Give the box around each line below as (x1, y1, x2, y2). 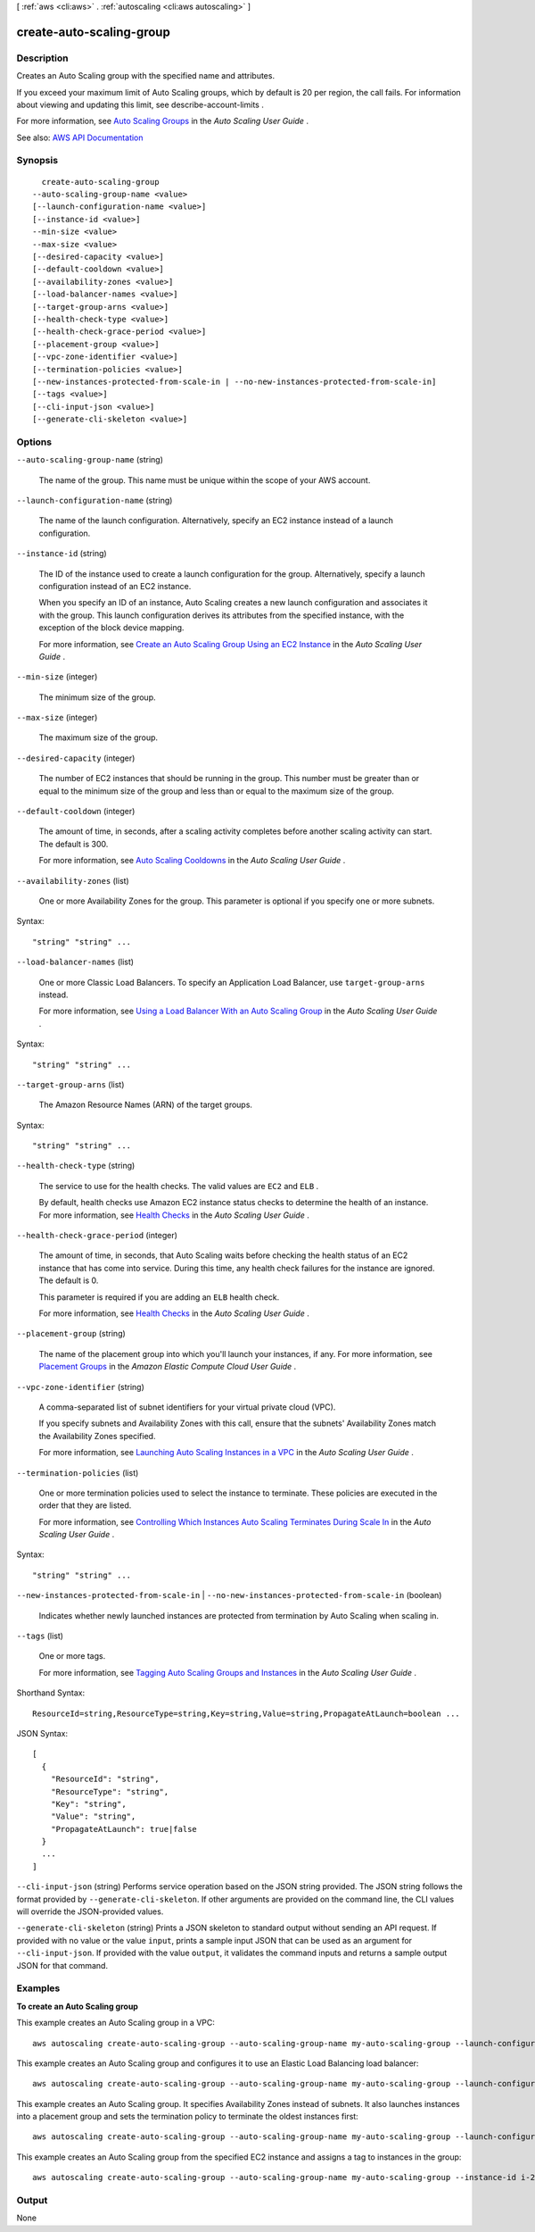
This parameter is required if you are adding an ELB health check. (38, 1291, 280, 1303)
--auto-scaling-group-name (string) (16, 454, 164, 465)
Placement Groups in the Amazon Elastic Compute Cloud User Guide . (38, 1362, 297, 1372)
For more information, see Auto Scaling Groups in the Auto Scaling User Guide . (16, 116, 309, 127)
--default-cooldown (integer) (16, 806, 136, 817)
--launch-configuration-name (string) (16, 496, 173, 506)
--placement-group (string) (16, 1328, 127, 1339)
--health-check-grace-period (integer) (16, 1230, 178, 1241)
